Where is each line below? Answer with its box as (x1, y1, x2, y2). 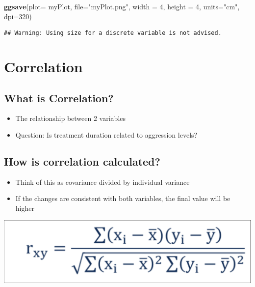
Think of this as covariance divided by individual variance (15, 176, 190, 187)
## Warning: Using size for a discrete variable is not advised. (4, 29, 222, 37)
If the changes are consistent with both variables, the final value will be (15, 193, 230, 203)
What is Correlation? (4, 90, 114, 105)
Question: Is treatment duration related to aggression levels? (15, 129, 198, 140)
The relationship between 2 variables (15, 113, 126, 123)
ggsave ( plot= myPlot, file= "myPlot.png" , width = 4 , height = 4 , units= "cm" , (4, 1, 240, 11)
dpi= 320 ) (4, 11, 32, 21)
